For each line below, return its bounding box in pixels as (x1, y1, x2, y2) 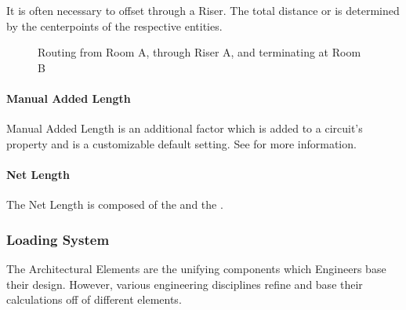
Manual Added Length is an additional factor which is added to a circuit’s (6, 120, 363, 137)
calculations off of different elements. (6, 291, 182, 308)
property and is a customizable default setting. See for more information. (6, 135, 357, 151)
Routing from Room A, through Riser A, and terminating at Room (38, 44, 361, 60)
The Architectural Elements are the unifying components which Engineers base (6, 260, 386, 276)
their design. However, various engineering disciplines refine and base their (6, 275, 363, 292)
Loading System (6, 229, 110, 249)
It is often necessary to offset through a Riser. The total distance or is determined (6, 2, 400, 18)
